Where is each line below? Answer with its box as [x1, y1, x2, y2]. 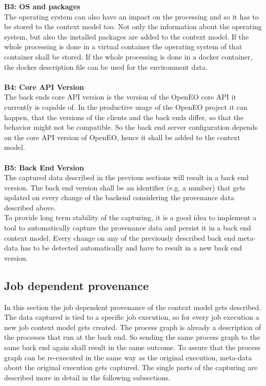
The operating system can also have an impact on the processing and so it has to [4, 11, 259, 22]
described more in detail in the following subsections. [4, 372, 171, 382]
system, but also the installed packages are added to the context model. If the [4, 31, 249, 42]
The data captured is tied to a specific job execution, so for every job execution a [4, 312, 259, 322]
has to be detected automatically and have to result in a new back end [20, 242, 242, 253]
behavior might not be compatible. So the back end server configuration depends [4, 122, 258, 132]
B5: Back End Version [4, 162, 84, 172]
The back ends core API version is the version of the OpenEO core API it [4, 91, 236, 102]
